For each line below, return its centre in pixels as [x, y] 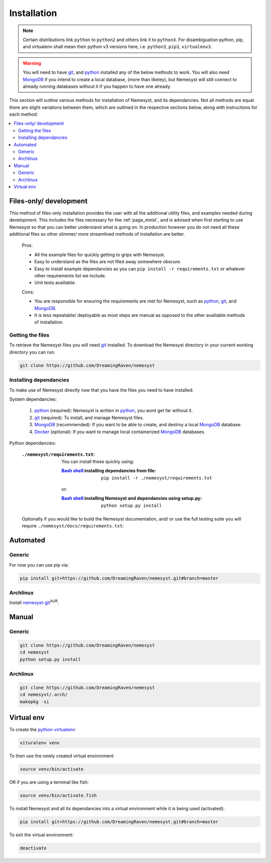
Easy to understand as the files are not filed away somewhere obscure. [108, 262]
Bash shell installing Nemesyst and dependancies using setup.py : [132, 498]
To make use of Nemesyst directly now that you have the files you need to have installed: [101, 390]
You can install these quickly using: [98, 461]
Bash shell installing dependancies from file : [109, 471]
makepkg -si [35, 702]
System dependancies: [33, 399]
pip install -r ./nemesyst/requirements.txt [157, 478]
